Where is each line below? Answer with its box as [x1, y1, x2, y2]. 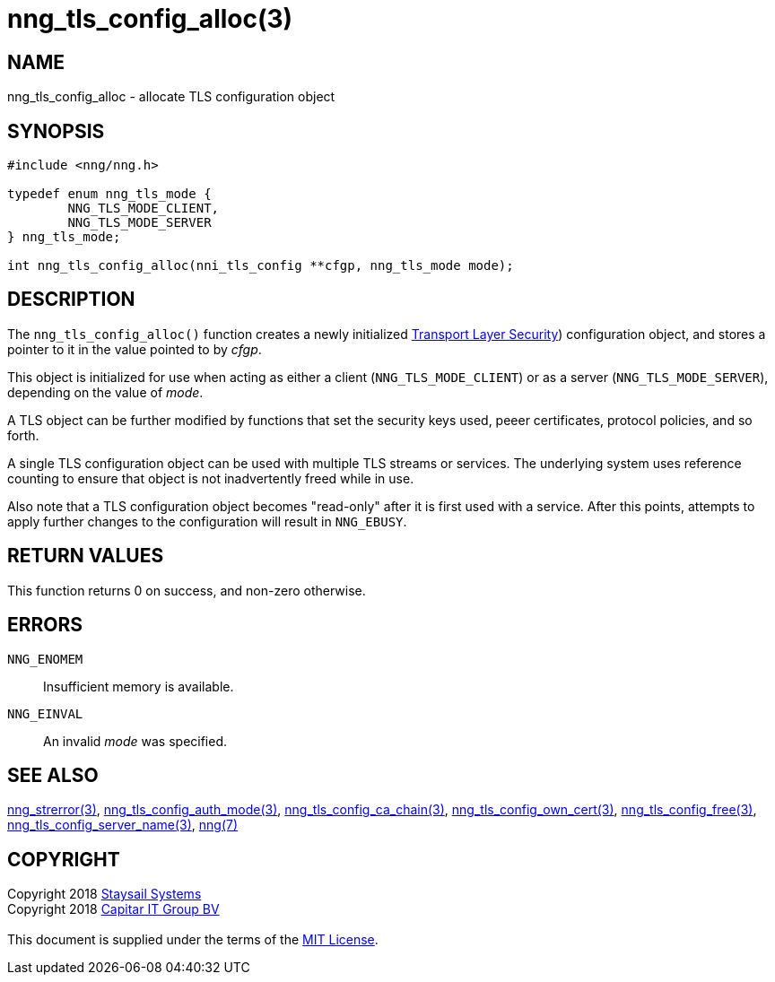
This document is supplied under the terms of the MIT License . [7, 932, 379, 948]
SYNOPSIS [7, 119, 105, 143]
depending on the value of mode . [7, 384, 204, 400]
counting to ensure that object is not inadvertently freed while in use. [7, 470, 414, 486]
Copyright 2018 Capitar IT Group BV [7, 901, 220, 917]
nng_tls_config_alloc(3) [7, 4, 293, 34]
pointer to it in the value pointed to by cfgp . [7, 341, 262, 357]
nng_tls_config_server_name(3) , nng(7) [7, 817, 239, 833]
